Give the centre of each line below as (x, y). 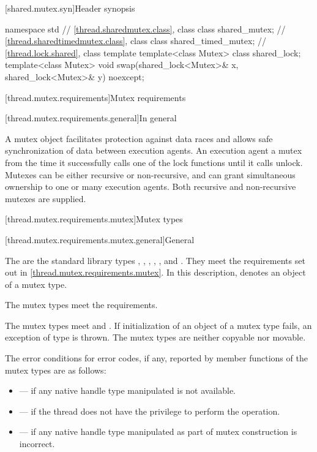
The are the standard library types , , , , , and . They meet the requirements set (155, 260)
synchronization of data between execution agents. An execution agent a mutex (154, 150)
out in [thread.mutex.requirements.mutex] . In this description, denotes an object (155, 272)
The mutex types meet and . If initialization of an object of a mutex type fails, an (158, 325)
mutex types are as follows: (56, 370)
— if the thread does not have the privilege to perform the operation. (150, 411)
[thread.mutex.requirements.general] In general (91, 118)
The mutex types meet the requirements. (81, 305)
